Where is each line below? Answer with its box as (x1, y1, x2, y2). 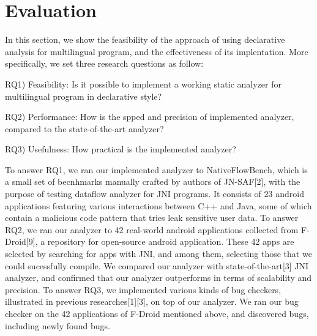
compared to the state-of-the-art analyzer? (5, 122, 164, 135)
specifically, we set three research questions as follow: (5, 57, 204, 70)
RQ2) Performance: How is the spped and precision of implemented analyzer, (5, 110, 294, 123)
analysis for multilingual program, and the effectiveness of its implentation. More (5, 45, 308, 58)
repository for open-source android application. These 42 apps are (47, 235, 294, 248)
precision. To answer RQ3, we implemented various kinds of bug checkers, (5, 283, 282, 296)
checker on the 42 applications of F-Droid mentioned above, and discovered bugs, (5, 307, 309, 319)
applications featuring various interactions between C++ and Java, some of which (5, 199, 312, 212)
